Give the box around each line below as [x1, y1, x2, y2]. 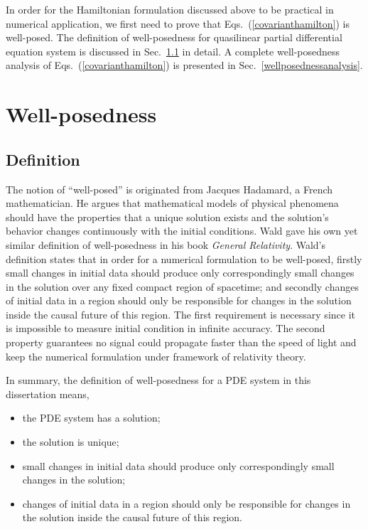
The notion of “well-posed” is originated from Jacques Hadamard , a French [6, 181, 333, 196]
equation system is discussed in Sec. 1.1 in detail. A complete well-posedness [6, 43, 340, 58]
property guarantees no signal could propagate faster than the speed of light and [6, 335, 357, 350]
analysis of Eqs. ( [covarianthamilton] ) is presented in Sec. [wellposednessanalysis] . [6, 58, 363, 73]
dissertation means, [6, 386, 90, 401]
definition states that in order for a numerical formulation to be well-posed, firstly [6, 251, 362, 266]
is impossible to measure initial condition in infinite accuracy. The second [6, 321, 325, 336]
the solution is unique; [22, 434, 119, 449]
